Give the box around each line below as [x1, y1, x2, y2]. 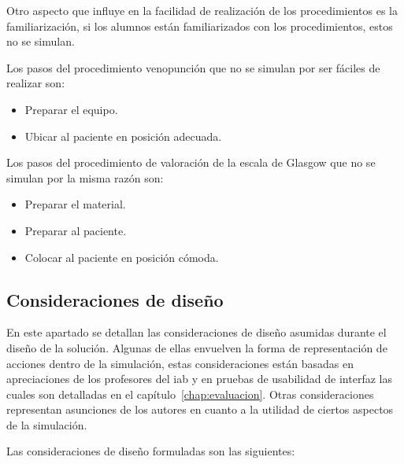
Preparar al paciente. [24, 222, 127, 238]
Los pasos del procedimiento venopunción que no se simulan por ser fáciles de [6, 59, 380, 75]
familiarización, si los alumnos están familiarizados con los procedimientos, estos [6, 17, 393, 34]
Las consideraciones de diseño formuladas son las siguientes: [6, 443, 295, 459]
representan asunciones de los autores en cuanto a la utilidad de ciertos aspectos [6, 401, 394, 418]
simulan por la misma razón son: [6, 169, 164, 186]
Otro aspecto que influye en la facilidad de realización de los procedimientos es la [6, 2, 398, 18]
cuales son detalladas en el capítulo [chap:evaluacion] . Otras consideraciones [6, 385, 374, 402]
